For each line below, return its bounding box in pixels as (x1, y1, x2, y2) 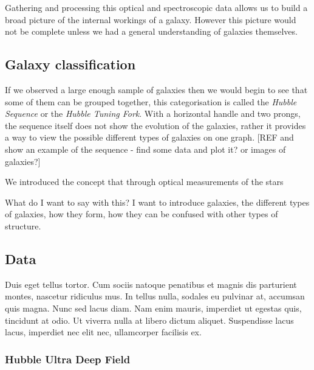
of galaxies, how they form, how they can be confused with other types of (5, 208, 278, 220)
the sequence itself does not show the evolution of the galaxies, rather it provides (5, 119, 306, 131)
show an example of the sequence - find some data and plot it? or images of (5, 142, 286, 155)
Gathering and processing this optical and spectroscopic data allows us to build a (5, 1, 308, 13)
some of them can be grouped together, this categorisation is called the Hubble (5, 95, 297, 108)
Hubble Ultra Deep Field (5, 351, 131, 366)
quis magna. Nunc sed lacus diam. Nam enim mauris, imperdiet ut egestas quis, (5, 301, 302, 314)
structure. (5, 219, 41, 232)
